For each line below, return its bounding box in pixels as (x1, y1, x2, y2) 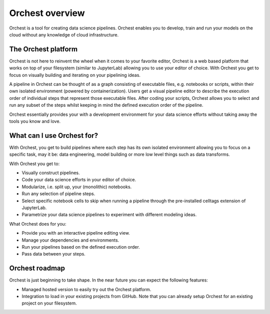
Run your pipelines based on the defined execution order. (21, 244, 140, 250)
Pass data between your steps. (21, 251, 86, 257)
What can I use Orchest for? (9, 131, 98, 140)
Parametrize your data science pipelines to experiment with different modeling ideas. (21, 212, 197, 218)
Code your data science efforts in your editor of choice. (21, 177, 136, 183)
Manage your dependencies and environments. (21, 237, 119, 243)
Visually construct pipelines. (21, 170, 80, 176)
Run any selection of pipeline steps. (21, 191, 95, 197)
